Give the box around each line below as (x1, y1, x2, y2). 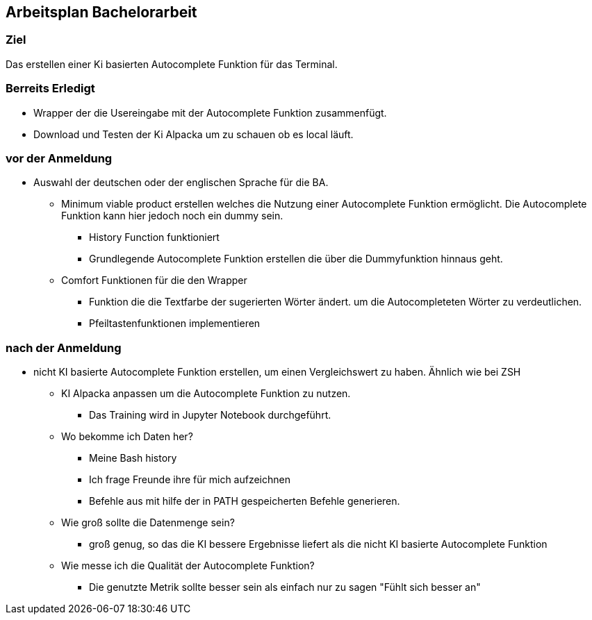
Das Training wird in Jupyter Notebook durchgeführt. (89, 409, 331, 421)
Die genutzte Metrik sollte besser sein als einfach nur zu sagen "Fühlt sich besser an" (89, 581, 481, 594)
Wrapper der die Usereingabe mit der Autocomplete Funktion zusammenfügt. (33, 106, 387, 119)
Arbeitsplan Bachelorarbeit (6, 3, 197, 21)
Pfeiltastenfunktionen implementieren (89, 317, 261, 330)
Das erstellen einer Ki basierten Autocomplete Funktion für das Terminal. (6, 58, 338, 70)
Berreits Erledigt (6, 81, 95, 96)
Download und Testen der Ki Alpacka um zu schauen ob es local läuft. (33, 128, 354, 140)
